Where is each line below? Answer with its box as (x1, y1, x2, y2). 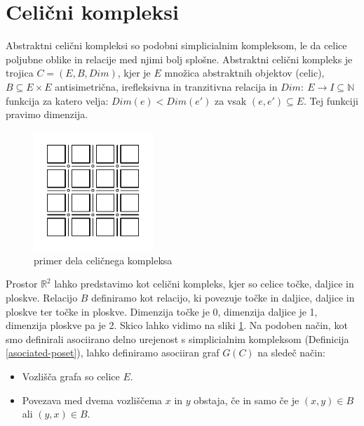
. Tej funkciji (304, 93, 358, 108)
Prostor (6, 276, 38, 291)
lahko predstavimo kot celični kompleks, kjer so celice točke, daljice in (54, 276, 354, 291)
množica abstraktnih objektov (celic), (164, 65, 325, 80)
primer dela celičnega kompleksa (34, 252, 173, 267)
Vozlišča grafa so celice (22, 369, 120, 384)
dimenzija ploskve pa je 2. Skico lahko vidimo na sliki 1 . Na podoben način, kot (6, 318, 348, 333)
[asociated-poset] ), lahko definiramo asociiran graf (6, 345, 220, 360)
